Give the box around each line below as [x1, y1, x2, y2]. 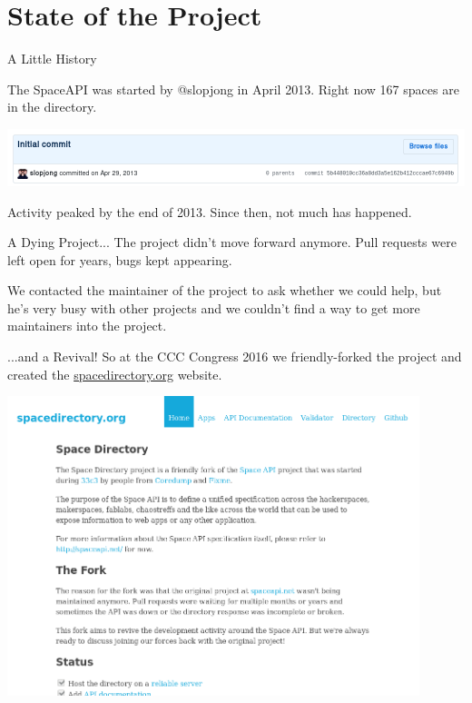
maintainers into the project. [7, 316, 167, 335]
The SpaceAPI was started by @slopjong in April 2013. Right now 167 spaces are [7, 79, 459, 98]
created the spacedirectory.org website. [7, 364, 222, 383]
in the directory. [7, 97, 97, 116]
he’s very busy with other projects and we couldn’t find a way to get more [7, 298, 420, 317]
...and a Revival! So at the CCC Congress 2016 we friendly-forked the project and [7, 347, 462, 366]
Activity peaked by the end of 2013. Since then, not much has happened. [7, 202, 412, 221]
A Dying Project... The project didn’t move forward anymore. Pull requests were [7, 233, 457, 252]
